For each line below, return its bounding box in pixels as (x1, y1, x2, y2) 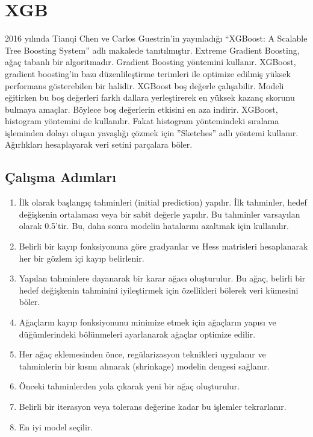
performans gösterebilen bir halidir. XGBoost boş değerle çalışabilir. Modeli (5, 79, 284, 92)
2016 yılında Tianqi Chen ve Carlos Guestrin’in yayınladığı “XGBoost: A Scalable (5, 32, 308, 45)
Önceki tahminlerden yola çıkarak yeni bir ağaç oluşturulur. (19, 380, 240, 392)
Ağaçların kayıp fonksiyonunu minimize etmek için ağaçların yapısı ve (19, 316, 276, 329)
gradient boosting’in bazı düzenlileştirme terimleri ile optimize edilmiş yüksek (5, 67, 291, 80)
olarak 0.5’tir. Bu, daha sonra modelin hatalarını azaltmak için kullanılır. (19, 219, 289, 232)
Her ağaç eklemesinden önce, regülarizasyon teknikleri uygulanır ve (19, 348, 266, 360)
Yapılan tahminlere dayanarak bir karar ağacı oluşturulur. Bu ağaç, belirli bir (19, 272, 306, 285)
